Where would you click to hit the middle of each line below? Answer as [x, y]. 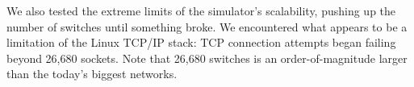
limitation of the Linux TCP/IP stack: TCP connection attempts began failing [201, 42]
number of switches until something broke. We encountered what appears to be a [207, 26]
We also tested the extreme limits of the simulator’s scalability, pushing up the [201, 10]
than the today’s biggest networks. [92, 74]
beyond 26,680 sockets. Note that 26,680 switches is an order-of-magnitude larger [207, 58]
